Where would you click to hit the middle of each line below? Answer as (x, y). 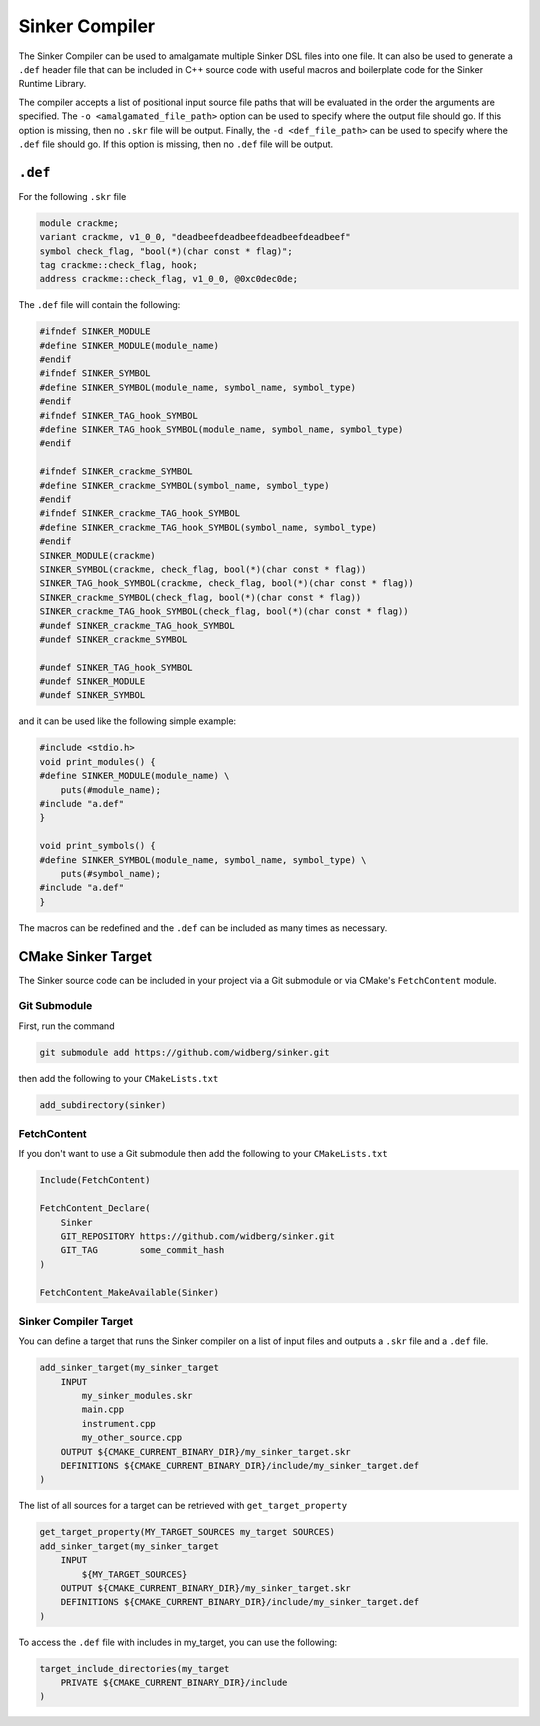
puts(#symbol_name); (111, 873)
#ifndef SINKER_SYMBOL (95, 373)
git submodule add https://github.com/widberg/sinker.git (184, 1052)
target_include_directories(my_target (134, 1668)
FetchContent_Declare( (95, 1208)
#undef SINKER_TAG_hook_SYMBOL (116, 667)
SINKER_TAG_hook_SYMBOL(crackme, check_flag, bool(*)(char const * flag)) (227, 583)
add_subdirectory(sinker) (103, 1104)
